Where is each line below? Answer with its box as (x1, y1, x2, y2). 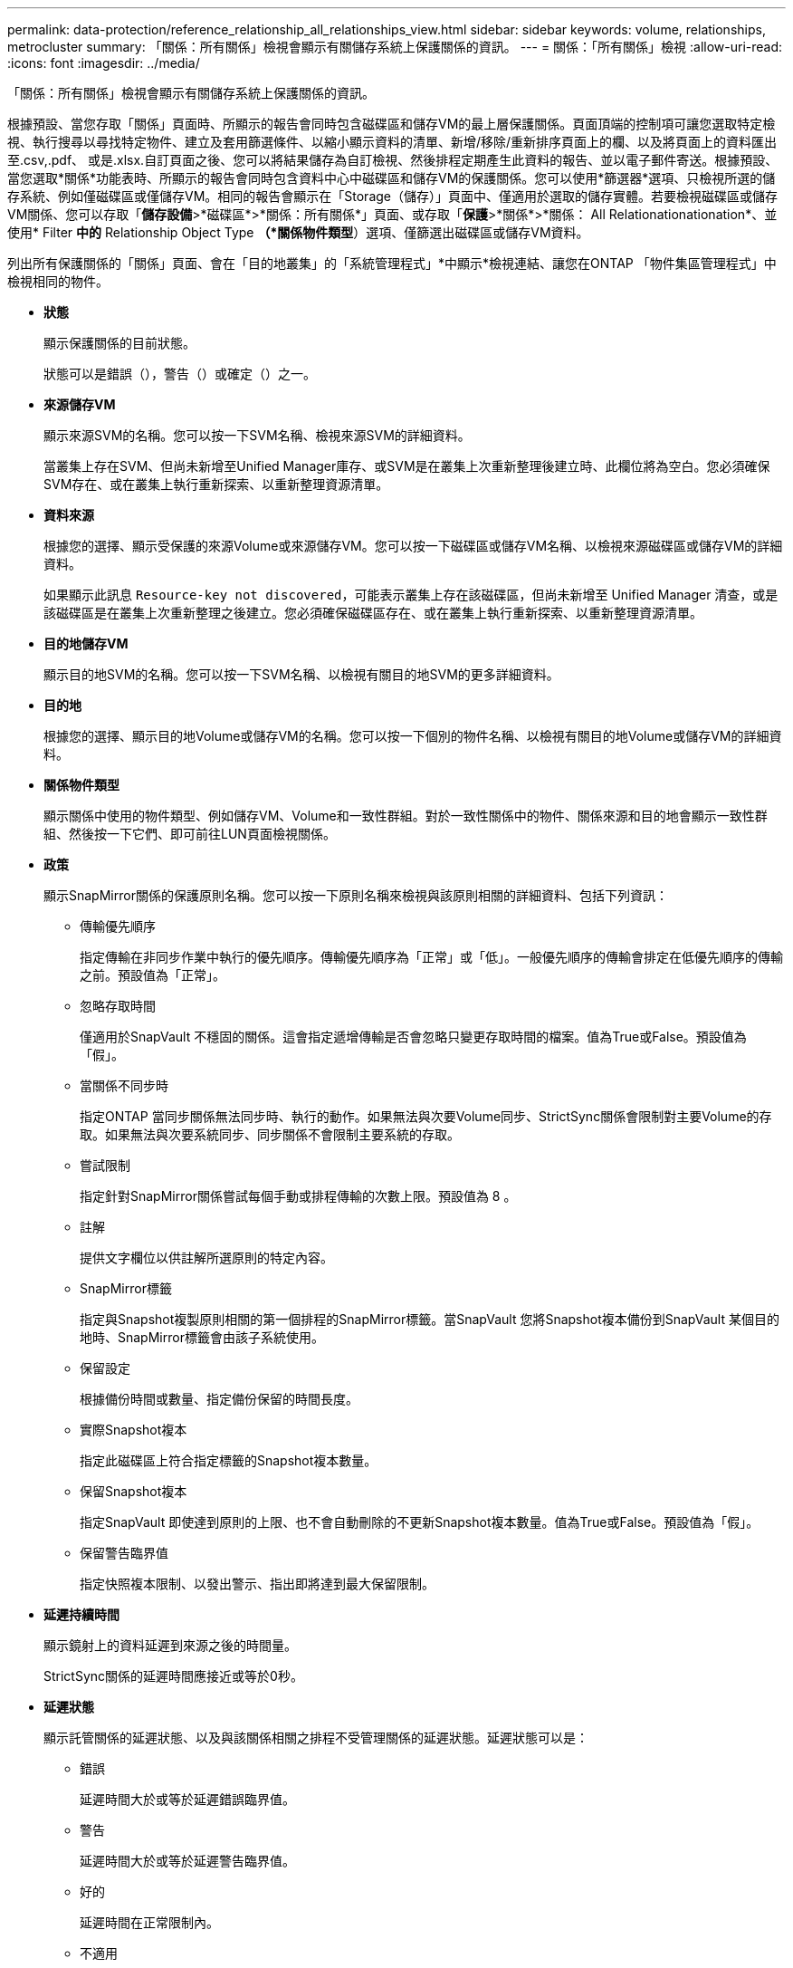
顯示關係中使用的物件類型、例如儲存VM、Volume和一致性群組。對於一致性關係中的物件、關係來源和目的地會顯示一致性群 (43, 808, 768, 823)
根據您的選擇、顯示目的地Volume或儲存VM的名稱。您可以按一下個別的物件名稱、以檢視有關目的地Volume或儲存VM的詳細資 (43, 728, 782, 744)
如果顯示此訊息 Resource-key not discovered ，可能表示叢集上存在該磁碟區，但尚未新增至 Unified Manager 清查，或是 (43, 587, 779, 602)
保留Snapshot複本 (80, 1483, 187, 1499)
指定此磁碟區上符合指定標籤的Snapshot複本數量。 (80, 1453, 377, 1468)
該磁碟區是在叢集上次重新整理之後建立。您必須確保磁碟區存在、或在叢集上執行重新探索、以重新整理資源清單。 (43, 605, 702, 620)
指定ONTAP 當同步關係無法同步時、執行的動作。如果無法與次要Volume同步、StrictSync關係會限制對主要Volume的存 (80, 1109, 772, 1124)
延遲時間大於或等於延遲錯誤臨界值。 (80, 1791, 295, 1807)
